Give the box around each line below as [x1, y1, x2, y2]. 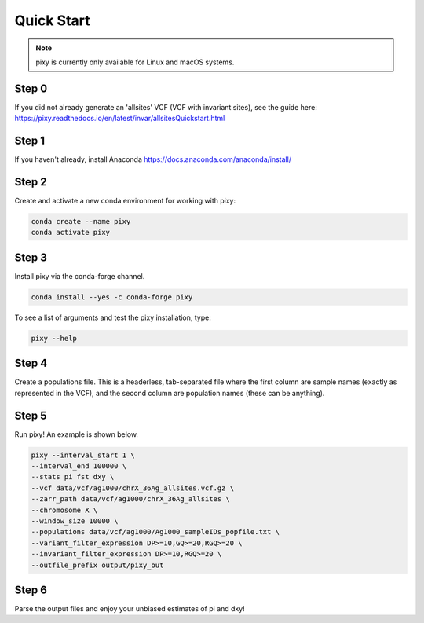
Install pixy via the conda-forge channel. [14, 271, 145, 280]
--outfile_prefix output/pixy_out [31, 560, 164, 570]
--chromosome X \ [31, 505, 98, 515]
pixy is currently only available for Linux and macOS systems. [35, 57, 235, 67]
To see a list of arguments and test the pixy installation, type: [14, 313, 211, 322]
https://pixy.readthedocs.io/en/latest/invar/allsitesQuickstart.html [14, 114, 225, 123]
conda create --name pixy [31, 217, 131, 226]
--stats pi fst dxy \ [31, 472, 115, 482]
